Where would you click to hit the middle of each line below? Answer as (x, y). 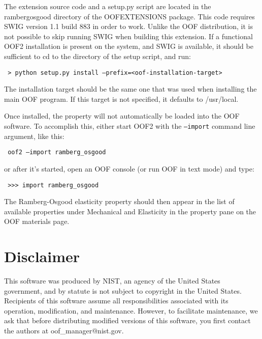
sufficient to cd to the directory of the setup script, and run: (97, 56)
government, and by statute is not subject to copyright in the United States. (123, 290)
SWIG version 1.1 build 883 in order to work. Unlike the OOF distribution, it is (128, 26)
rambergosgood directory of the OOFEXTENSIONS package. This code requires (129, 16)
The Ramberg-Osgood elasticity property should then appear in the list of (119, 201)
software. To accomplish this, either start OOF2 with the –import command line (130, 126)
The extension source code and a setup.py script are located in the (108, 6)
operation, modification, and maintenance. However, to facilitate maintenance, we (131, 310)
